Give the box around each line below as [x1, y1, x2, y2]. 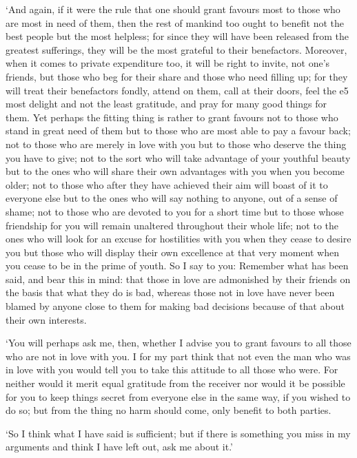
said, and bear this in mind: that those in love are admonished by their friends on [6, 271, 351, 286]
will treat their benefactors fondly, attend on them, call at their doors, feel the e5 [6, 83, 349, 97]
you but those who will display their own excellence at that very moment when [6, 244, 339, 259]
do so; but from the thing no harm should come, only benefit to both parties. [6, 403, 331, 417]
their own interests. [6, 312, 87, 326]
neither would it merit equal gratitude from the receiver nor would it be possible [6, 376, 345, 391]
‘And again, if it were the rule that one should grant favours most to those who [6, 2, 340, 16]
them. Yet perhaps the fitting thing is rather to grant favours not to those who [6, 110, 338, 124]
